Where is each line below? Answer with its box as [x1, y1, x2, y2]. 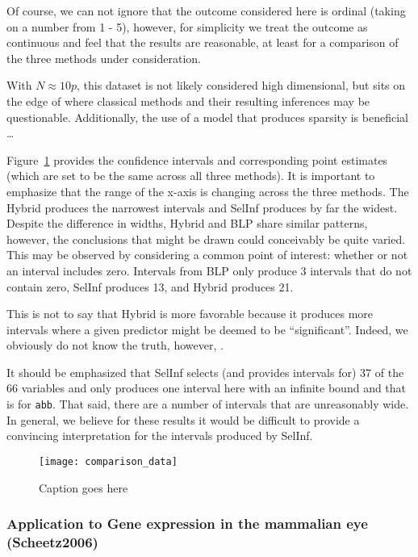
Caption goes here [39, 479, 128, 496]
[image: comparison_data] [39, 455, 178, 467]
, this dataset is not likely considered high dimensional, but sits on [77, 77, 406, 94]
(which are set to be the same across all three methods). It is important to [6, 167, 375, 184]
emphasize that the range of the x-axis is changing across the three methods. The [6, 182, 409, 199]
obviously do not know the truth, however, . [6, 337, 224, 354]
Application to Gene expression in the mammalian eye [6, 513, 368, 534]
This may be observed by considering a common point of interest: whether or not [6, 246, 408, 263]
